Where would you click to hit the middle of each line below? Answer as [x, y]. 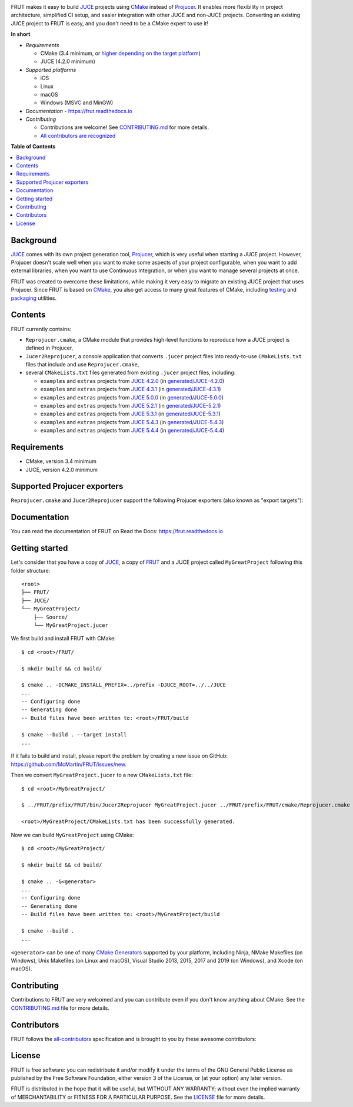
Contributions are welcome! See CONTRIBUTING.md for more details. [124, 127]
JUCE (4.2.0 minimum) [68, 61]
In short [21, 34]
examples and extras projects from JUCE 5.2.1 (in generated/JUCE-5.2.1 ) [131, 406]
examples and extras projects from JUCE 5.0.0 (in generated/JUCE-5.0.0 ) [132, 397]
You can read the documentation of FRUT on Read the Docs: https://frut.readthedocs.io [117, 531]
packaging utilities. [34, 298]
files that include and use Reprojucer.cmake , [82, 365]
